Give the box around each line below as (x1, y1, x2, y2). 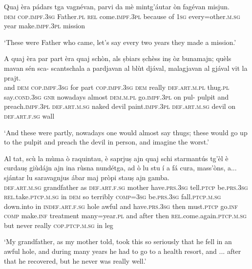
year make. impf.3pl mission (4, 21, 85, 31)
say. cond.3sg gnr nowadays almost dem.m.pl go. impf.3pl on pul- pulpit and (4, 91, 229, 102)
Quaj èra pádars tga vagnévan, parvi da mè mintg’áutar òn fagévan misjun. (4, 1, 230, 11)
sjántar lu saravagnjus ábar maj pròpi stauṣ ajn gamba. (4, 172, 169, 182)
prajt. (4, 72, 21, 83)
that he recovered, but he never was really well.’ (4, 255, 147, 266)
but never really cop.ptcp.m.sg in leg (4, 220, 113, 230)
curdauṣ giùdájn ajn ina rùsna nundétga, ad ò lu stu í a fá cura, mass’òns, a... (4, 163, 237, 173)
